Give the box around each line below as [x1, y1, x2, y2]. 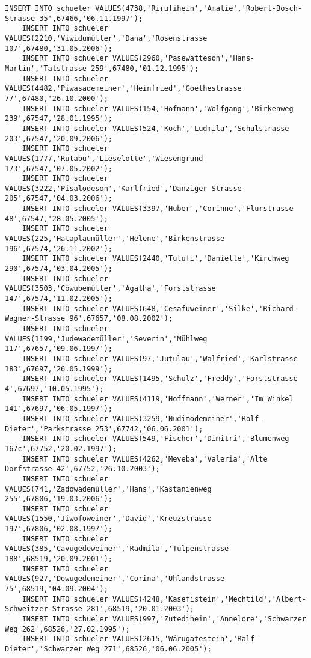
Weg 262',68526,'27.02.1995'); [5, 624, 130, 633]
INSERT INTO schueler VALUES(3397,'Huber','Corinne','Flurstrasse [22, 204, 294, 213]
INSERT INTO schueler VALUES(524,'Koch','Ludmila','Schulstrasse [22, 124, 289, 133]
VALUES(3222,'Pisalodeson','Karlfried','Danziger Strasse [5, 184, 242, 193]
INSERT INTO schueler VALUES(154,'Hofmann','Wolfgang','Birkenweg [22, 104, 294, 113]
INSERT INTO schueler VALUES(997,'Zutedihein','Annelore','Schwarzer [22, 615, 307, 624]
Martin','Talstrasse [5, 64, 87, 73]
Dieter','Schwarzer [5, 645, 82, 653]
